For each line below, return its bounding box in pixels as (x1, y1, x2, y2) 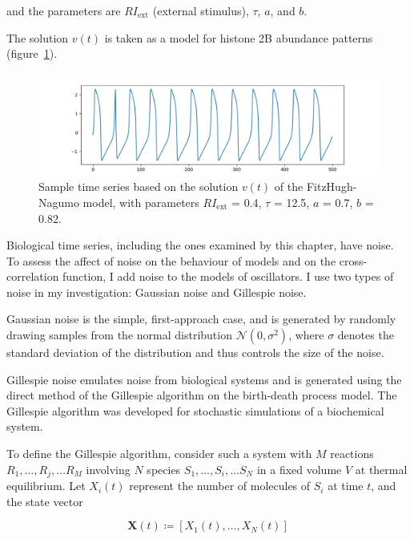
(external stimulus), (152, 2, 249, 18)
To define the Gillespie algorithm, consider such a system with (6, 445, 312, 462)
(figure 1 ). (6, 45, 58, 62)
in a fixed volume (256, 460, 342, 477)
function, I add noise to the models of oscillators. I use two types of (62, 268, 394, 285)
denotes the (337, 326, 394, 343)
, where (288, 326, 324, 343)
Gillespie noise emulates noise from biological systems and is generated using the (6, 371, 402, 387)
